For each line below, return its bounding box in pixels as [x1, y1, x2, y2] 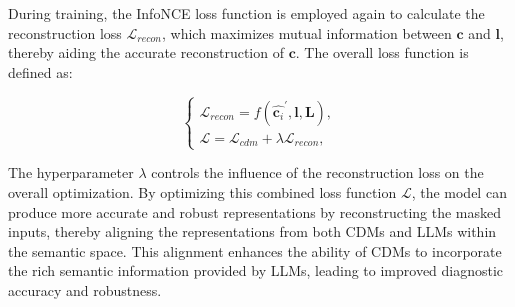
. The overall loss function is [295, 42, 469, 63]
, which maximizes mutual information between [162, 22, 452, 43]
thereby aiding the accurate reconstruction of [8, 42, 284, 63]
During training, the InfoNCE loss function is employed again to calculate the [8, 3, 485, 23]
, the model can [411, 182, 507, 202]
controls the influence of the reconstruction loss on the [151, 162, 484, 183]
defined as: [8, 61, 73, 82]
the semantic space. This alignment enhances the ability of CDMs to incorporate [8, 240, 502, 261]
